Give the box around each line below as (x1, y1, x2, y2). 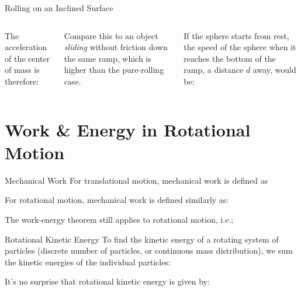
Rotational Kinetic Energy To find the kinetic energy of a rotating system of (5, 233, 279, 245)
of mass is (5, 64, 40, 76)
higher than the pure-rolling (64, 64, 164, 76)
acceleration (5, 41, 47, 53)
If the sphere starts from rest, (184, 29, 289, 41)
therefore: (5, 75, 39, 87)
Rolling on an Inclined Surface (5, 2, 113, 13)
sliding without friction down (64, 41, 168, 53)
